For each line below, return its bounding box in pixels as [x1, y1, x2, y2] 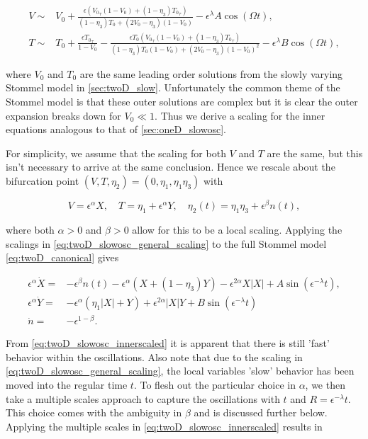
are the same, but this [267, 145, 363, 160]
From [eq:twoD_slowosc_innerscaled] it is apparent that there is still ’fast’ [6, 336, 330, 350]
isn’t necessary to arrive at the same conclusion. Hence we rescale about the [6, 159, 335, 174]
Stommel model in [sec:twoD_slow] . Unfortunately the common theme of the [6, 80, 340, 95]
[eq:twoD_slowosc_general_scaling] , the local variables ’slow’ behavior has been [6, 363, 355, 378]
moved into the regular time [6, 377, 128, 392]
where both [6, 222, 55, 236]
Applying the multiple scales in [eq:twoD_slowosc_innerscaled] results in [6, 418, 323, 433]
